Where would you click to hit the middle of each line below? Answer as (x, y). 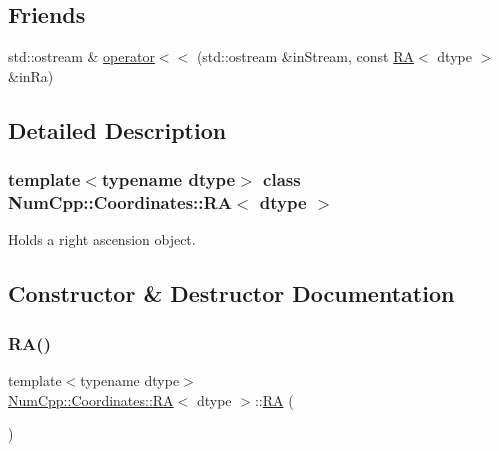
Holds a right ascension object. (102, 239)
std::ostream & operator (81, 56)
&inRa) (31, 75)
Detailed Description (117, 129)
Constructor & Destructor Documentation (231, 293)
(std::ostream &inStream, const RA (305, 56)
